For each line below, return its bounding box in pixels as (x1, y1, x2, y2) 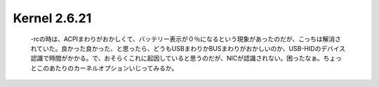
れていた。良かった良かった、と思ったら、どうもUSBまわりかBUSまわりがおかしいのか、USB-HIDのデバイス (30, 44, 346, 52)
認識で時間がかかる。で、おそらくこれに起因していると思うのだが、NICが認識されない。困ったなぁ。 (30, 54, 324, 63)
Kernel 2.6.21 (13, 10, 92, 26)
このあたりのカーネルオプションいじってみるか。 (36, 63, 178, 72)
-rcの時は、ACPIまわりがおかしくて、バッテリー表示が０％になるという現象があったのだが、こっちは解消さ (30, 35, 342, 43)
